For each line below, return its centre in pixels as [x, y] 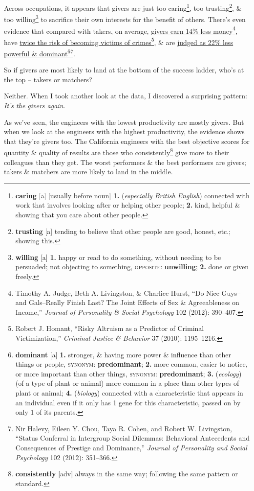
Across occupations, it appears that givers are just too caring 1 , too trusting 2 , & [123, 7]
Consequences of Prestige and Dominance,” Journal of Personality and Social [131, 447]
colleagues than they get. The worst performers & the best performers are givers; [125, 162]
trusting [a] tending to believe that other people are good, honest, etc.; [123, 231]
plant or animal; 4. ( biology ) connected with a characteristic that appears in [129, 392]
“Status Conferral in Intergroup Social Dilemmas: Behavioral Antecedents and [132, 438]
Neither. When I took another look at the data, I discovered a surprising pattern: [126, 96]
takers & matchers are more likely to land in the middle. [88, 172]
